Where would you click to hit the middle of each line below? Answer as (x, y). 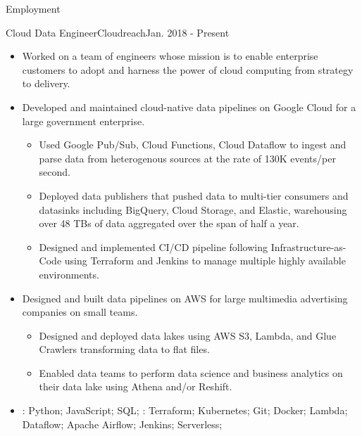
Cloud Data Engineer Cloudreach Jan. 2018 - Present (118, 32)
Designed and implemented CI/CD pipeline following (154, 246)
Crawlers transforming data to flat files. (124, 349)
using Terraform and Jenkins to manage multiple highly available (205, 261)
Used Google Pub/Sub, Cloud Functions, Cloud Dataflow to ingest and (193, 145)
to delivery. (46, 83)
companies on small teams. (80, 312)
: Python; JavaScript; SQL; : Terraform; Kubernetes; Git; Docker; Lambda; (185, 410)
